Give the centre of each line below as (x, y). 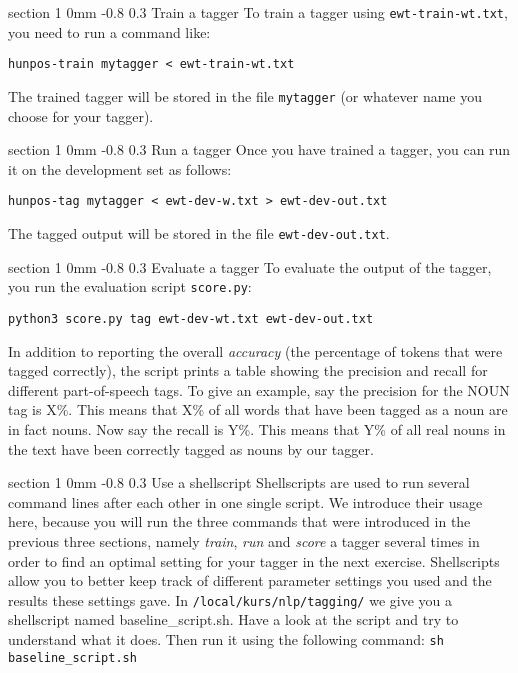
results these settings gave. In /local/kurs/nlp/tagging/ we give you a (230, 599)
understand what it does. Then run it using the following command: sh (226, 638)
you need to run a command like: (109, 31)
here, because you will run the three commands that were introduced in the (239, 521)
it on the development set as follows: (120, 168)
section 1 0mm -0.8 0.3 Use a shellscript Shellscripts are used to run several (239, 482)
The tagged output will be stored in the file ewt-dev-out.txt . (199, 233)
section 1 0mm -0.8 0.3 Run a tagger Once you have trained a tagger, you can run (259, 149)
